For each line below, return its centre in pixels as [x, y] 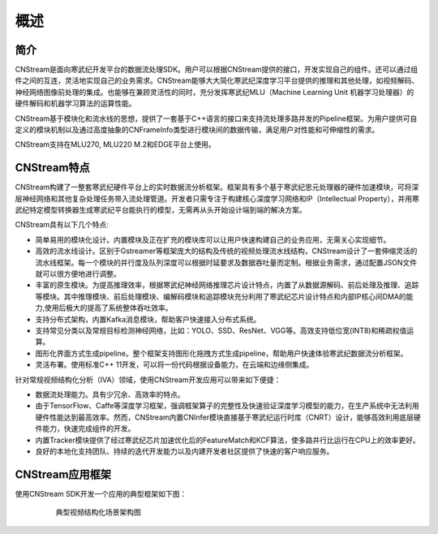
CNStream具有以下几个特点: [62, 225]
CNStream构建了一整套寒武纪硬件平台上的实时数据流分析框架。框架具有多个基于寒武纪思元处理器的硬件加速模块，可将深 [217, 187]
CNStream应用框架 [63, 474]
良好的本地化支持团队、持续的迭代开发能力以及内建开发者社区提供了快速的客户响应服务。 [185, 451]
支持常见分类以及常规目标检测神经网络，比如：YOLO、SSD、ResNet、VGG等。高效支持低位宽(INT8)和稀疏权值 [221, 330]
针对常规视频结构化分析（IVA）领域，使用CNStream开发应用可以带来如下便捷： [148, 379]
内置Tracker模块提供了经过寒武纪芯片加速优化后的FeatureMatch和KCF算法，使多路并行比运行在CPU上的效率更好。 [228, 440]
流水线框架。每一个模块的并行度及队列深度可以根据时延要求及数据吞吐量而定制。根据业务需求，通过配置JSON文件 [226, 262]
